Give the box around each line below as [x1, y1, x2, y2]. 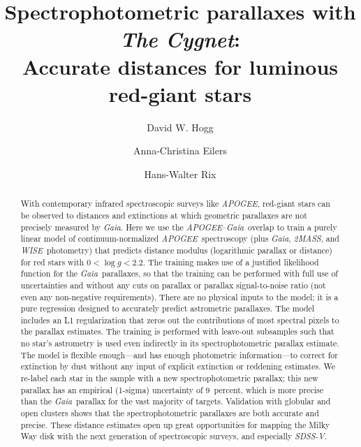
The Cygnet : [120, 24, 240, 54]
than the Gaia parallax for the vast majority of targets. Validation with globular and [20, 395, 331, 407]
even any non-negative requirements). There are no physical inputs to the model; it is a [20, 291, 339, 302]
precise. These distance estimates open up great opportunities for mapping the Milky [20, 418, 330, 430]
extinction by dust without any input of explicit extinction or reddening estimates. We [20, 360, 335, 372]
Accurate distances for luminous [22, 52, 339, 80]
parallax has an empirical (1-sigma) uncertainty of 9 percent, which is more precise [20, 383, 323, 395]
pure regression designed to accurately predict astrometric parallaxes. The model [20, 302, 315, 314]
